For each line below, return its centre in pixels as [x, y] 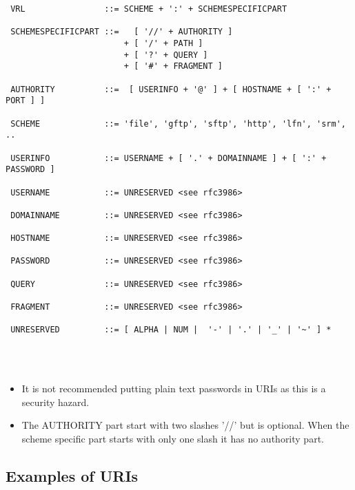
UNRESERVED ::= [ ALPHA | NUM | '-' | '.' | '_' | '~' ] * [171, 330]
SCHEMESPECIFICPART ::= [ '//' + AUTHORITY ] [122, 32]
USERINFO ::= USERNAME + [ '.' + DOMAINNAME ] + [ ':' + [169, 158]
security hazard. [55, 402]
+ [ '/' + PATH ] [163, 43]
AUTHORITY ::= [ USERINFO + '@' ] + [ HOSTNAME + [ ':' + [171, 89]
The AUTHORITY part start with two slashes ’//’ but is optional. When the [185, 425]
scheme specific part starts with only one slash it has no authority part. [173, 438]
